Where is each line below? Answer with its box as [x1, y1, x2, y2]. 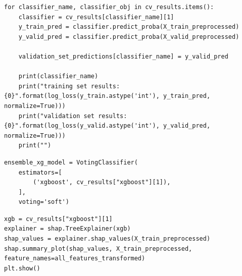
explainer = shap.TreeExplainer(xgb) [4, 225, 131, 233]
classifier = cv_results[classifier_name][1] [18, 13, 174, 21]
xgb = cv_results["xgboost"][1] [4, 215, 113, 223]
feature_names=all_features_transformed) [4, 255, 146, 262]
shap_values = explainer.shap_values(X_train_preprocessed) [4, 235, 211, 243]
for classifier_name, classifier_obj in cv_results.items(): [4, 4, 214, 11]
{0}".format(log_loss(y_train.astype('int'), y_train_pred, [4, 92, 211, 100]
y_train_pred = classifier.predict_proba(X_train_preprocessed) [18, 23, 239, 31]
